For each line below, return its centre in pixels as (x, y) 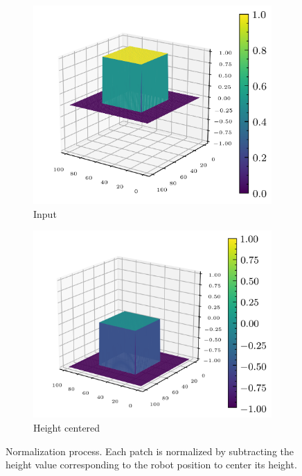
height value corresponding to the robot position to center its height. (151, 465)
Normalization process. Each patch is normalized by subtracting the (150, 451)
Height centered (67, 428)
